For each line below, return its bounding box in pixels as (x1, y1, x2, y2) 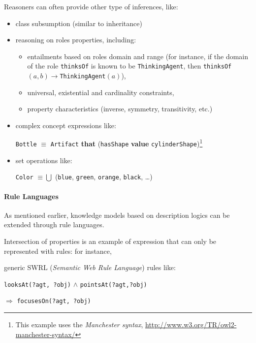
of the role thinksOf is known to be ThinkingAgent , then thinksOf (27, 61, 232, 71)
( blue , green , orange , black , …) (55, 171, 153, 182)
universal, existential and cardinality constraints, (27, 87, 174, 97)
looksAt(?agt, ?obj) (4, 281, 71, 288)
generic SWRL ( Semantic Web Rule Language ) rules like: (4, 262, 176, 273)
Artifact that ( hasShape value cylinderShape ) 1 (50, 137, 203, 149)
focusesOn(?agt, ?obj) (17, 298, 91, 305)
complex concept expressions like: (15, 120, 116, 130)
